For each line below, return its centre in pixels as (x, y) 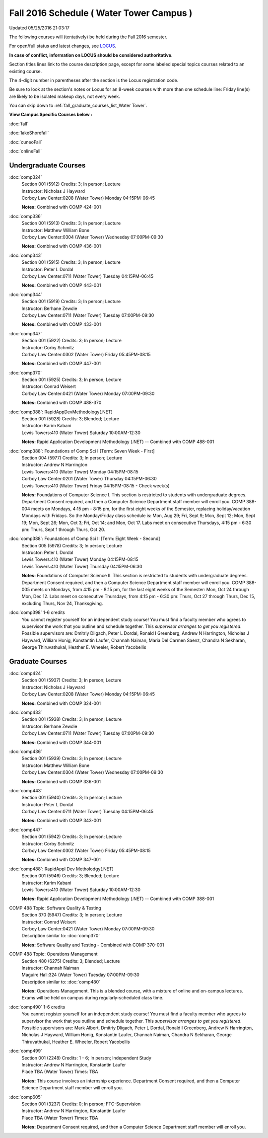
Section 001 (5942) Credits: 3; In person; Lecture (72, 836)
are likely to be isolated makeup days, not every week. (65, 96)
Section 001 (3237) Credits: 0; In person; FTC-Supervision (81, 1104)
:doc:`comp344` (26, 294)
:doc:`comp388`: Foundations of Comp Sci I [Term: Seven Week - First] (82, 451)
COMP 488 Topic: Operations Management (53, 954)
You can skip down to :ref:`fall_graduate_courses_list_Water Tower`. (78, 106)
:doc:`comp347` (26, 333)
